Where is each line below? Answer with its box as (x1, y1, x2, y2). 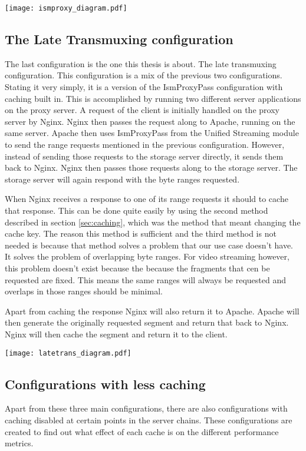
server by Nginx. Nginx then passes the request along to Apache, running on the (5, 115, 295, 127)
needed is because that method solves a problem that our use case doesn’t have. (5, 238, 294, 251)
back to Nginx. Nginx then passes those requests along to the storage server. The (5, 161, 298, 174)
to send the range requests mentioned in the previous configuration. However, (5, 138, 285, 151)
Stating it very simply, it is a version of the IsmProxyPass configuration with (5, 81, 283, 93)
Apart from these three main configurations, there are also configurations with (5, 402, 288, 414)
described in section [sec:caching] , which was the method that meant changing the (5, 215, 301, 228)
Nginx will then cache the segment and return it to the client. (5, 327, 228, 340)
